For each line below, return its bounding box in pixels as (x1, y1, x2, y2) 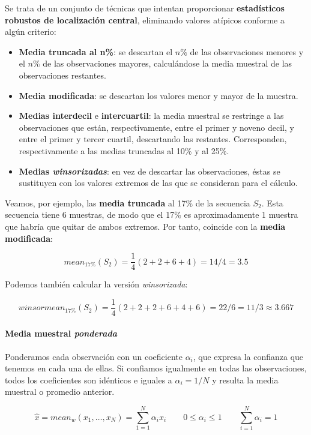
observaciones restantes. (19, 68, 106, 81)
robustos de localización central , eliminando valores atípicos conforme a (5, 13, 285, 26)
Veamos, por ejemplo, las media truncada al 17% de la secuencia (5, 196, 250, 209)
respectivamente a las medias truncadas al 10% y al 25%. (19, 144, 229, 157)
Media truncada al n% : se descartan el (19, 45, 173, 58)
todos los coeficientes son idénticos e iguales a (5, 373, 172, 386)
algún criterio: (5, 25, 56, 38)
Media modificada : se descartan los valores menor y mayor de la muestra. (19, 89, 298, 101)
